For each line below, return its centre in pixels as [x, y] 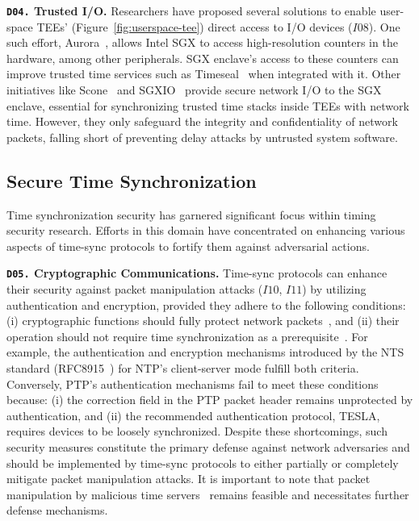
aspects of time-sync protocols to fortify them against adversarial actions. [188, 246]
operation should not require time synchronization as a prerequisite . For [187, 336]
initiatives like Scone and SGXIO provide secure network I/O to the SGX [194, 90]
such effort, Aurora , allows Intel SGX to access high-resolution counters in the [202, 42]
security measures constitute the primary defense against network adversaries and [208, 446]
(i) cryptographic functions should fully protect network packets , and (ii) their [203, 321]
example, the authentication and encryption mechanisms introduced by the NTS [205, 352]
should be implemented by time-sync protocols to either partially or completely [203, 463]
